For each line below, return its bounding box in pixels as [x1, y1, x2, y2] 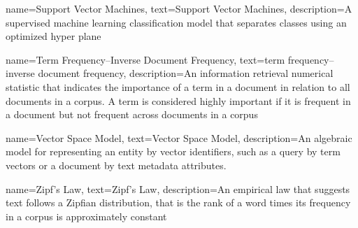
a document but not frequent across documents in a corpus [6, 107, 258, 122]
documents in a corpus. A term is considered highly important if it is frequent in [6, 93, 351, 108]
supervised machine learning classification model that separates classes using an [6, 15, 347, 29]
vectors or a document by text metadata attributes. [6, 157, 227, 172]
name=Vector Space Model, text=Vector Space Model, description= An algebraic [6, 130, 352, 145]
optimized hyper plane [6, 29, 101, 43]
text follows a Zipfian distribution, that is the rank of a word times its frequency [6, 195, 351, 210]
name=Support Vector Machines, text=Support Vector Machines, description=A [6, 1, 352, 15]
